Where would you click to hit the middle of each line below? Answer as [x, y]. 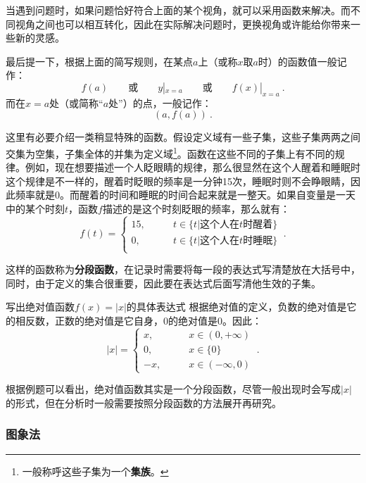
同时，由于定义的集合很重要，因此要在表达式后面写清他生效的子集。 [163, 283]
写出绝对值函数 [40, 307]
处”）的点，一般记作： [160, 102]
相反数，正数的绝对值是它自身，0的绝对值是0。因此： [138, 320]
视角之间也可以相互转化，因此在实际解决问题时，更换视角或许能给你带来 [183, 24]
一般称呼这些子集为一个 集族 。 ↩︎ [95, 471]
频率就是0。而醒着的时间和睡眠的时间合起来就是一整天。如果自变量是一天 [185, 195]
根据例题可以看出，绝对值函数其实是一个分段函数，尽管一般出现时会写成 [173, 389]
